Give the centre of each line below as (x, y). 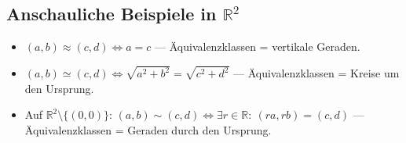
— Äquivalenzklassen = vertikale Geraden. (258, 46)
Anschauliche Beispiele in (112, 14)
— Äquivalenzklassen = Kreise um (316, 73)
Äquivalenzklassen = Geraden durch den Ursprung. (148, 129)
